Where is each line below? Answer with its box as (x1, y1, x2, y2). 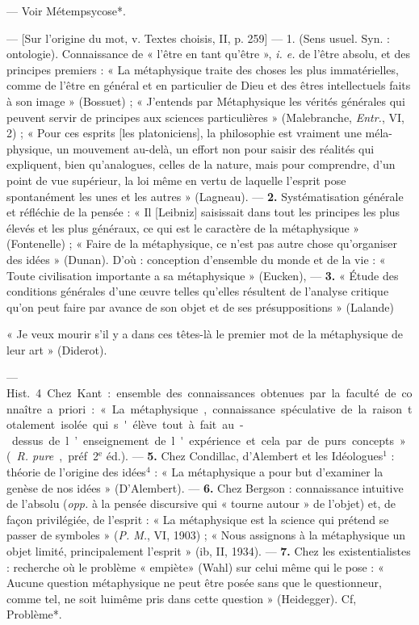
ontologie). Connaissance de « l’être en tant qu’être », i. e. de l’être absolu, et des (6, 45, 410, 62)
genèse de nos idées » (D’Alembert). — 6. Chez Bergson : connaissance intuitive (6, 479, 404, 496)
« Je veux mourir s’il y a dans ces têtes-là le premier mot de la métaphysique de (6, 325, 404, 342)
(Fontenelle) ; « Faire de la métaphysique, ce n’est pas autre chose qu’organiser (6, 235, 397, 252)
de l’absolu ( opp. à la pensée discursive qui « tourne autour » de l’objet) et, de (6, 495, 396, 512)
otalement (6, 416, 56, 433)
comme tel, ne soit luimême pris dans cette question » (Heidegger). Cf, (6, 589, 357, 606)
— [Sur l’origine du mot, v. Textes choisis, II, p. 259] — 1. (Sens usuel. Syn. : (6, 29, 390, 46)
